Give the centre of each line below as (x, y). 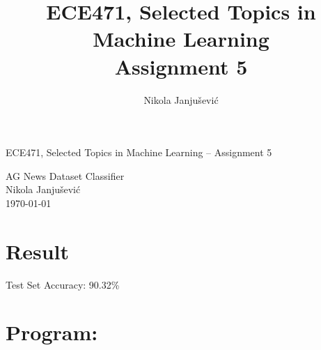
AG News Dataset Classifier (65, 175)
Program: (52, 332)
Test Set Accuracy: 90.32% (63, 284)
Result (37, 251)
